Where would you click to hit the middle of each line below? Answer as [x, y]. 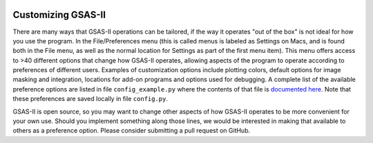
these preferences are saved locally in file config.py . [90, 99]
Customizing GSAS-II [59, 15]
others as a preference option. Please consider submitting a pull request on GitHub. [132, 131]
